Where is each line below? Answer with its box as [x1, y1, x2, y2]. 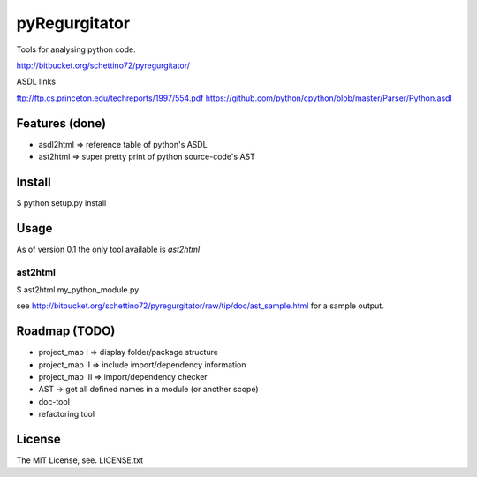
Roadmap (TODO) [16, 323, 116, 339]
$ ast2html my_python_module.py [16, 284, 140, 295]
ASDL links [16, 76, 57, 87]
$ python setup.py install [16, 197, 107, 208]
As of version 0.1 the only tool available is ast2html [16, 244, 201, 254]
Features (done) [16, 116, 106, 131]
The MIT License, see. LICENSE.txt [16, 455, 144, 466]
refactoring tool [38, 409, 95, 420]
